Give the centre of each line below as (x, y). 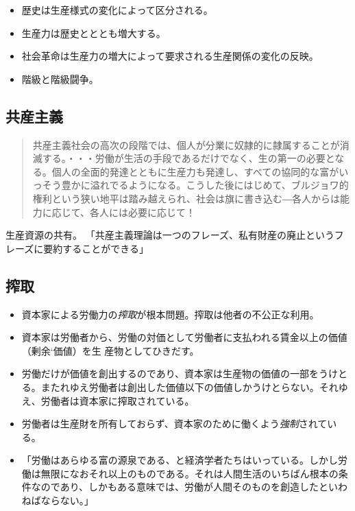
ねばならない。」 (58, 500)
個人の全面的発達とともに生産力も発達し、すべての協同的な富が (195, 171)
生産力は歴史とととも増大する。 (94, 33)
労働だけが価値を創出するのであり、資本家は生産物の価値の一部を (170, 373)
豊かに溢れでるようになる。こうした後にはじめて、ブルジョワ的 (205, 185)
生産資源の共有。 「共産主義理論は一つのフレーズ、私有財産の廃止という (170, 235)
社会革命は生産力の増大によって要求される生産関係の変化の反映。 (170, 56)
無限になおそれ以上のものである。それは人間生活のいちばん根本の (189, 473)
